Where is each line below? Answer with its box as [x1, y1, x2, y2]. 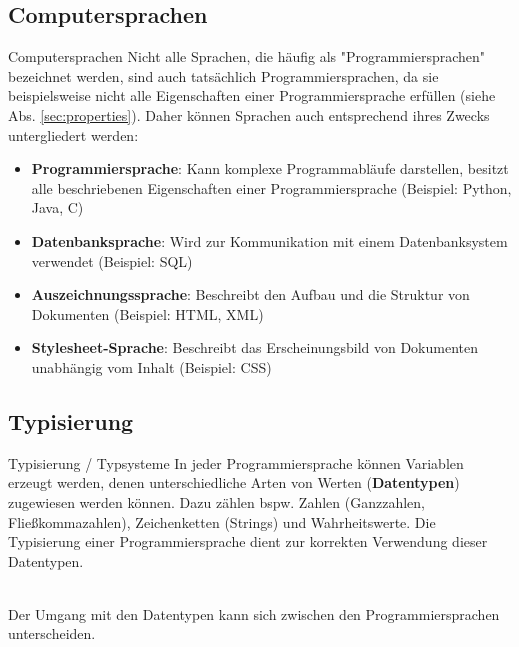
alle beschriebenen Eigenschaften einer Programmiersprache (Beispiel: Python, [31, 177, 512, 198]
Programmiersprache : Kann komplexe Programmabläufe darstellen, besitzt [31, 158, 509, 179]
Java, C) [31, 197, 84, 218]
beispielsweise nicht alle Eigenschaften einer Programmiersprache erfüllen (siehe [8, 85, 496, 106]
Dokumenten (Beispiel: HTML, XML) [31, 303, 264, 324]
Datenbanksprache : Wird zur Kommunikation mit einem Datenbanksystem [31, 230, 508, 251]
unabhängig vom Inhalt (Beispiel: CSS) [31, 356, 272, 377]
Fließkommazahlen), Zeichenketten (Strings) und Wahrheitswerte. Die [8, 511, 436, 532]
